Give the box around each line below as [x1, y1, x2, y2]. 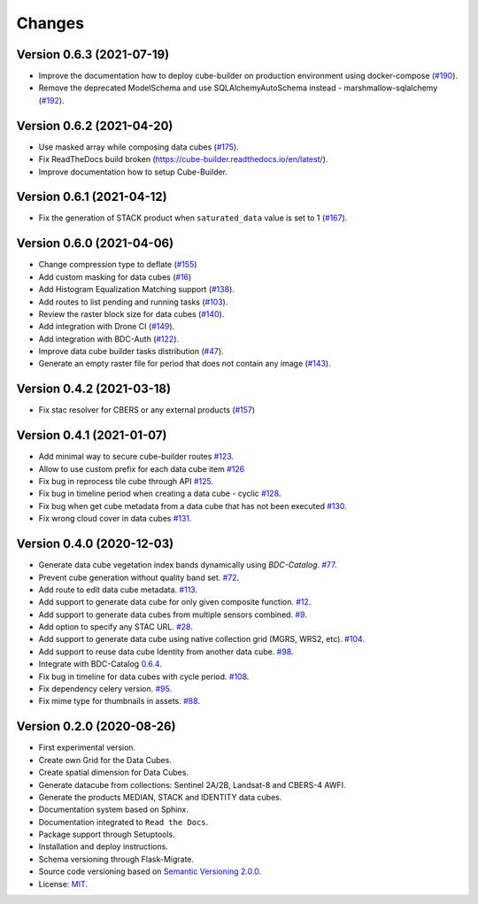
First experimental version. [38, 742, 136, 753]
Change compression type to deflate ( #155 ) [38, 259, 197, 270]
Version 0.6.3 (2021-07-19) [16, 47, 170, 62]
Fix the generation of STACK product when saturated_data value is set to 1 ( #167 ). [38, 212, 348, 223]
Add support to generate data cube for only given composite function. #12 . [38, 597, 312, 607]
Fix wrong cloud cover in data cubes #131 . [38, 514, 192, 524]
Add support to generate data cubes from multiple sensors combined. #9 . [38, 609, 307, 620]
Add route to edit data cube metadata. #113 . [38, 584, 198, 595]
